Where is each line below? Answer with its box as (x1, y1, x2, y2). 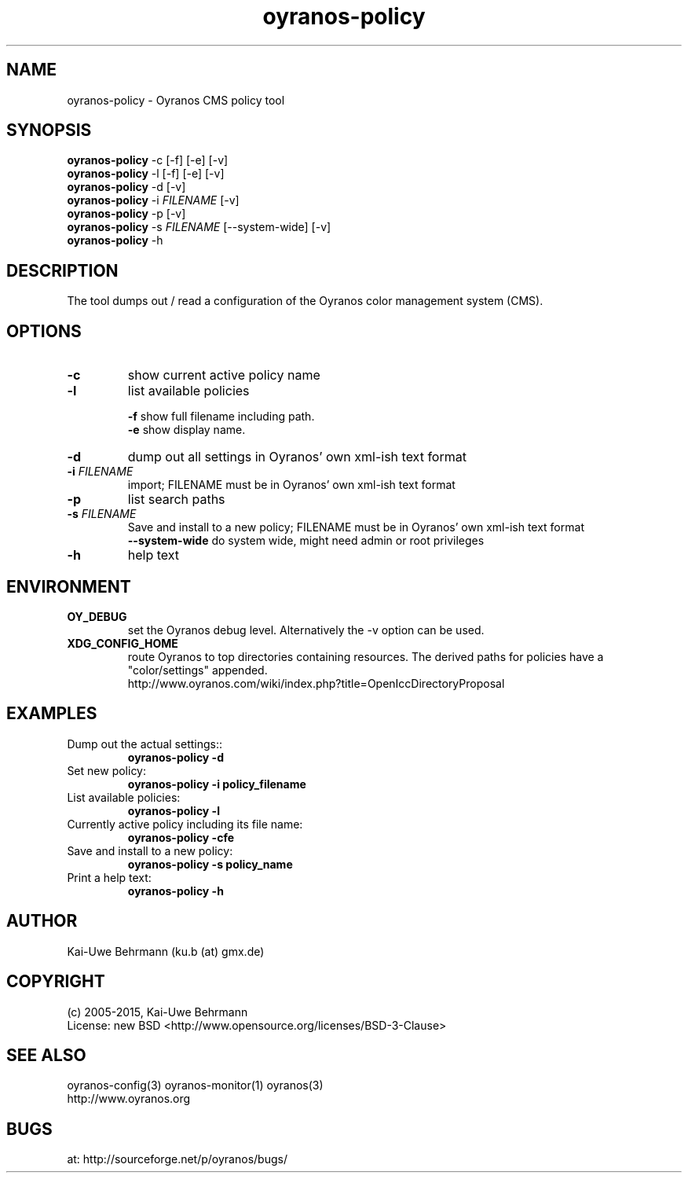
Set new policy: (67, 763, 147, 777)
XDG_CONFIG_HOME (67, 636, 178, 650)
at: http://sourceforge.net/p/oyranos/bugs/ (67, 1152, 287, 1166)
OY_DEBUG (67, 609, 127, 623)
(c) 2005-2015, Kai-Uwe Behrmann (67, 1005, 248, 1019)
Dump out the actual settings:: (67, 736, 223, 751)
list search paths (127, 491, 225, 508)
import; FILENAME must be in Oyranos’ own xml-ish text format (127, 478, 456, 492)
